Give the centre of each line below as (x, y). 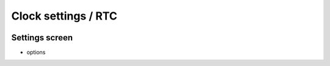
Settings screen (42, 38)
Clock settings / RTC (64, 16)
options (36, 53)
